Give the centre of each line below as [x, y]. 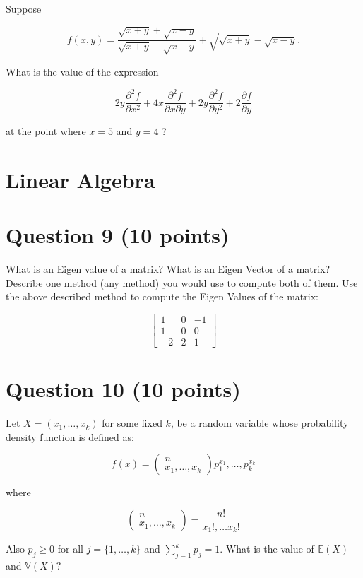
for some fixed [132, 423]
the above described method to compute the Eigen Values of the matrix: [162, 296]
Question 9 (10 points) [118, 235]
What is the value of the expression [82, 71]
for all [70, 549]
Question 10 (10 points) [123, 389]
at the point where [46, 131]
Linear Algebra [81, 179]
